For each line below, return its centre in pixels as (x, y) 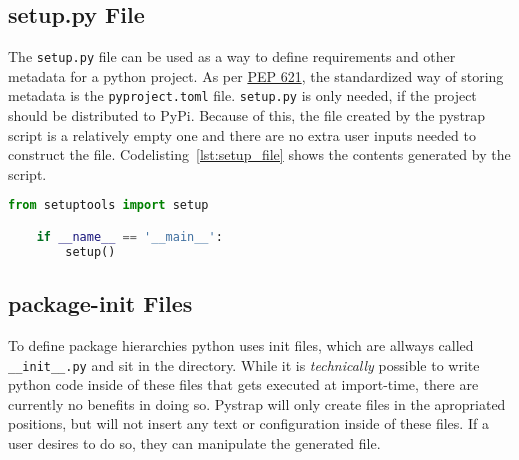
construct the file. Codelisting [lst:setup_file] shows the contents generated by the (259, 154)
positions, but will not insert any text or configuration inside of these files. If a (248, 423)
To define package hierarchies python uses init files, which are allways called (241, 344)
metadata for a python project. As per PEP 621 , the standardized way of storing (256, 75)
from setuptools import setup (108, 205)
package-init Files (100, 303)
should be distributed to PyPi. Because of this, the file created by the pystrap (247, 115)
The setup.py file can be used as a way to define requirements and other (232, 56)
